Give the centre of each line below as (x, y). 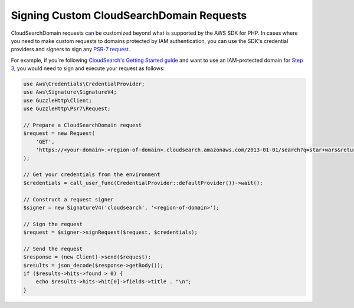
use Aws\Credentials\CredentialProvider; (84, 84)
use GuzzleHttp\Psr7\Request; (67, 109)
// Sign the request (53, 224)
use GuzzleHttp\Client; (58, 100)
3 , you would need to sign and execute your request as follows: (88, 68)
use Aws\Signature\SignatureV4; (70, 92)
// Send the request (53, 249)
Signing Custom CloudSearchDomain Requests (129, 15)
